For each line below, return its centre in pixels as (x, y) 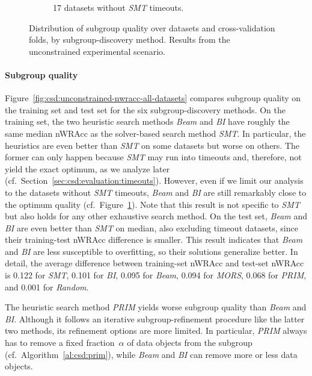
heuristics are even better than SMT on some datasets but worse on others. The (152, 145)
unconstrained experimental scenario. (97, 51)
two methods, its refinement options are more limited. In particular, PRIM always (156, 331)
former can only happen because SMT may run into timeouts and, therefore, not (153, 157)
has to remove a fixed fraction (60, 343)
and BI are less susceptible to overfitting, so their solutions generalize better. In (151, 251)
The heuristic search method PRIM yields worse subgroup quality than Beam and (156, 307)
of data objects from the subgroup (190, 343)
